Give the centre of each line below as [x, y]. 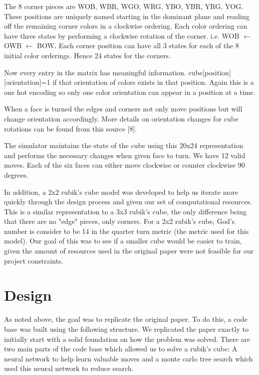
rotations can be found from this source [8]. [71, 128]
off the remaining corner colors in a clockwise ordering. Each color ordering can [126, 26]
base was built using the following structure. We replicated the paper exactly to [126, 329]
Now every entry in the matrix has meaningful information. [95, 72]
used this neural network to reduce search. [69, 368]
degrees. [16, 174]
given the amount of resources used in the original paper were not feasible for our [129, 251]
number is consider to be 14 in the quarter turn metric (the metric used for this [126, 231]
